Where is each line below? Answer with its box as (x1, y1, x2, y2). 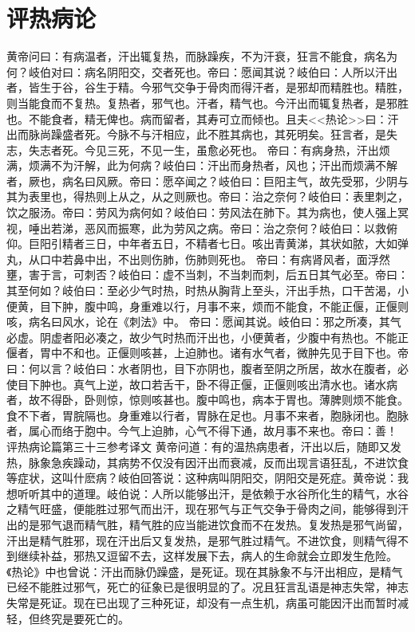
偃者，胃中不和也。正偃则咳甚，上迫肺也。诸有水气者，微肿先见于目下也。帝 (6, 344, 409, 361)
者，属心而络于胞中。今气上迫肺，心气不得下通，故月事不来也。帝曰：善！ (6, 422, 397, 439)
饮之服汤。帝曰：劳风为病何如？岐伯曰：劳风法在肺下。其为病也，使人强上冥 (6, 204, 409, 221)
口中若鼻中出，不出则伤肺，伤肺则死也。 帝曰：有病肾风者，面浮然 (39, 250, 390, 267)
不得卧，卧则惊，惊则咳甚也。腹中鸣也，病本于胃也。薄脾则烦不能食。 (39, 391, 409, 408)
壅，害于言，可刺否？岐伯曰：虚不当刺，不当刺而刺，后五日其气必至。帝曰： (6, 266, 409, 283)
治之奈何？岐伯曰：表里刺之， (251, 188, 409, 205)
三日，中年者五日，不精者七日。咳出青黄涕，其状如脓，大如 (84, 235, 397, 252)
